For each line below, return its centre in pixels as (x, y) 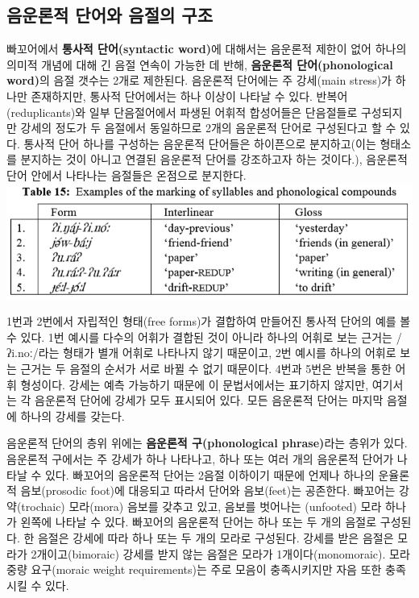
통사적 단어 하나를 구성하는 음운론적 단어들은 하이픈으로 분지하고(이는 (200, 143)
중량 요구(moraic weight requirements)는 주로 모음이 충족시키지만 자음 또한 (194, 569)
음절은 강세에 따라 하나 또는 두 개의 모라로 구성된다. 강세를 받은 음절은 (216, 538)
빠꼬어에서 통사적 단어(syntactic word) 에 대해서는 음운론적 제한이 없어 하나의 (207, 49)
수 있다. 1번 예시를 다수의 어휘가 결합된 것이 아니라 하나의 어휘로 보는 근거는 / (204, 336)
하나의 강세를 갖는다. (73, 415)
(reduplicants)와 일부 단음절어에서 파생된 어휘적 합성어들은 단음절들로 (182, 112)
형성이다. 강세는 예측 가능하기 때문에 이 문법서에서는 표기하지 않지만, (195, 384)
